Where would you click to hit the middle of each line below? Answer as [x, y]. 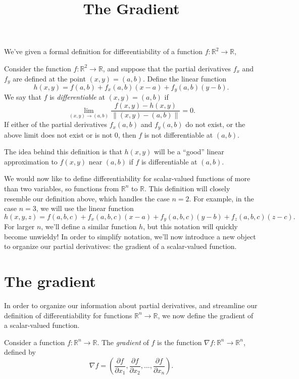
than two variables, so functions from [62, 188]
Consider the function [38, 68]
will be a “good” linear [189, 152]
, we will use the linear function [85, 208]
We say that [23, 97]
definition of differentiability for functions [68, 315]
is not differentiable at [179, 134]
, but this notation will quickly [190, 226]
